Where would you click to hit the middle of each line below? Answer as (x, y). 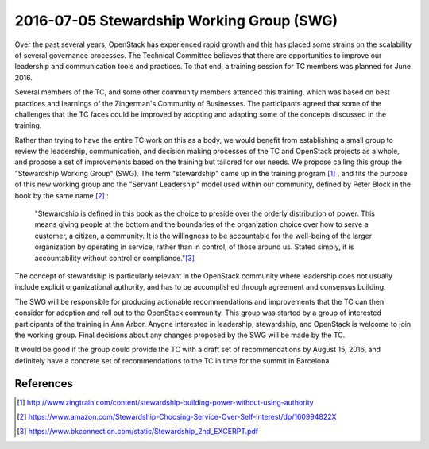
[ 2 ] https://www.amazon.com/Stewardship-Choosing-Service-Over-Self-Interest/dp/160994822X (177, 417)
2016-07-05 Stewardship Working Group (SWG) (176, 21)
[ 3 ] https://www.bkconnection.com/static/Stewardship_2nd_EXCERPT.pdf (138, 432)
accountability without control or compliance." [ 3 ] (114, 258)
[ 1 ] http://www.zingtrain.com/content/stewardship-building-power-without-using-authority (165, 402)
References (44, 384)
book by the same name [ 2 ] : (62, 195)
